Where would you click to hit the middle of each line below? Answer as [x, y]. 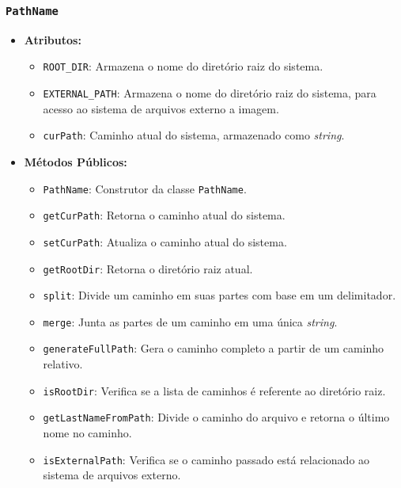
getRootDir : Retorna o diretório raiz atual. [148, 268]
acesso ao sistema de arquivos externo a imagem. [161, 108]
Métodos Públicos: [76, 161]
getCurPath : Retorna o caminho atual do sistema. [164, 215]
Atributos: [53, 39]
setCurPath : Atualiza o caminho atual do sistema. [165, 241]
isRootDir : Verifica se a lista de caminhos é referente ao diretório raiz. [214, 390]
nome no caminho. [87, 433]
